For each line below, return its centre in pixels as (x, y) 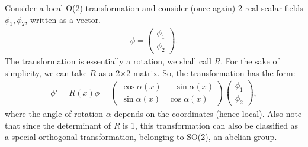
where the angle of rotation (54, 114)
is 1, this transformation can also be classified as (210, 125)
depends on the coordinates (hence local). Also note (208, 114)
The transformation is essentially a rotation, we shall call (108, 61)
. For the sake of (250, 61)
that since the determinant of (58, 125)
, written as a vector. (63, 19)
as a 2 (109, 72)
